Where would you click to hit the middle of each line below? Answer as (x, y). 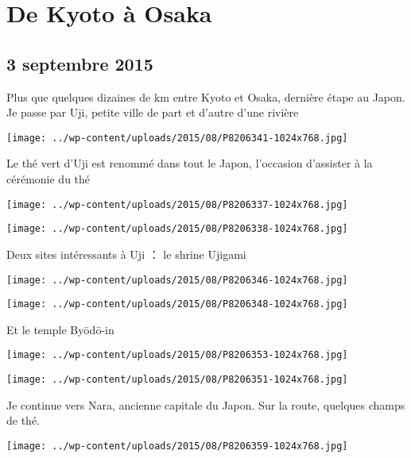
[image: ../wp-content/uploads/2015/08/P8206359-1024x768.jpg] (177, 446)
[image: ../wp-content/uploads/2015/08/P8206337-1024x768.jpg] (177, 204)
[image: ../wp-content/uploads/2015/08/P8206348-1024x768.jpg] (177, 304)
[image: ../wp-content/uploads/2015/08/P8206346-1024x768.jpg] (177, 280)
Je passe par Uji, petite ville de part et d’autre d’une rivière (153, 112)
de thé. (23, 420)
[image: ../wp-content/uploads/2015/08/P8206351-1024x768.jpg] (177, 380)
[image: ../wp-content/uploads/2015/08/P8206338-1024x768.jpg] (177, 229)
